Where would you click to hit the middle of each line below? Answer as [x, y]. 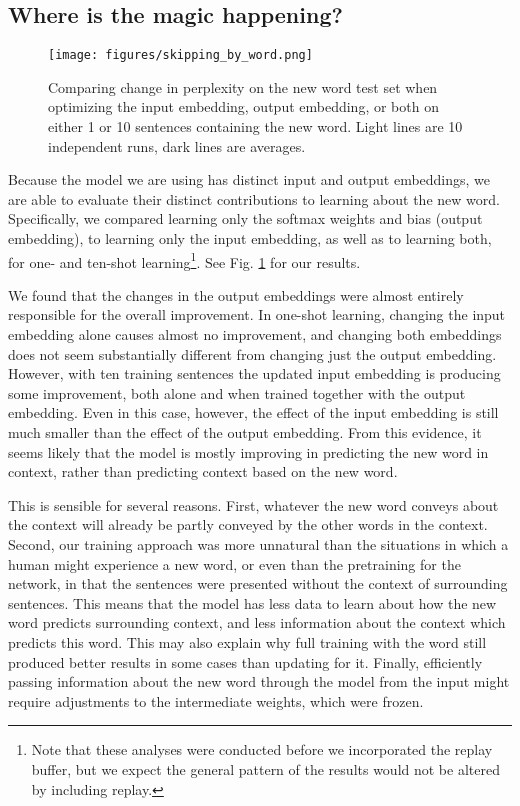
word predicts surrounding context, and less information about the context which [257, 622]
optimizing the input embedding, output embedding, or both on [243, 106]
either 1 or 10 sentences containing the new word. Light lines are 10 [255, 126]
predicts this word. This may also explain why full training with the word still [247, 641]
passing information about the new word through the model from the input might [259, 681]
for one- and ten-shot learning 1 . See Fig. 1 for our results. [184, 260]
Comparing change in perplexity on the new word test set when [243, 86]
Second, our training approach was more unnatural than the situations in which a [258, 543]
